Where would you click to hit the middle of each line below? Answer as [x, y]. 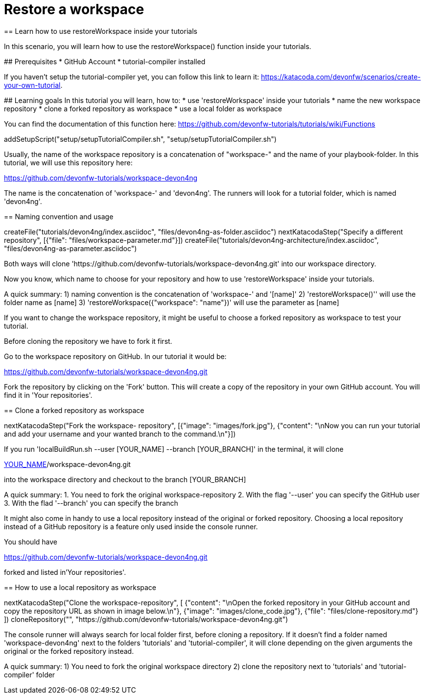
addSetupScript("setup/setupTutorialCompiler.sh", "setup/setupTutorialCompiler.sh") [140, 139]
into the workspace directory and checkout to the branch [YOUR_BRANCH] [125, 479]
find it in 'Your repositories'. [48, 395]
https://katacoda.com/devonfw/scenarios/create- [341, 77]
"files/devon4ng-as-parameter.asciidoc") [71, 248]
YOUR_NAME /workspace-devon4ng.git [67, 464]
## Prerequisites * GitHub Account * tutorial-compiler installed [105, 61]
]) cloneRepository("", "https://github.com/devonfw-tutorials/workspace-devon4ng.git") [146, 619]
